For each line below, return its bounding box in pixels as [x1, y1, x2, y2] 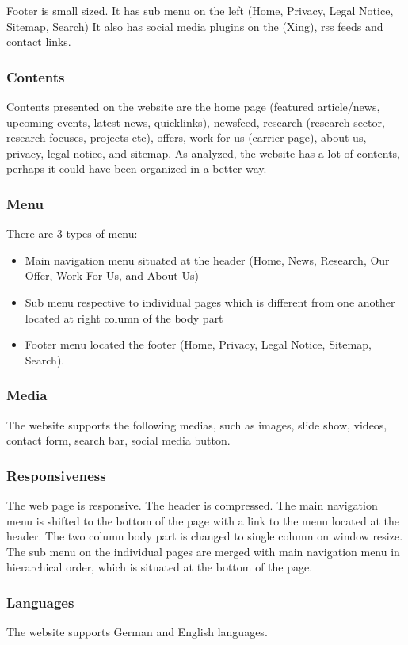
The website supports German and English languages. [6, 624, 268, 640]
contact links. [6, 33, 71, 50]
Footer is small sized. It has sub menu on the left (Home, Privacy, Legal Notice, [6, 2, 394, 18]
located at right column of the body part [25, 309, 223, 326]
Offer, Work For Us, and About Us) [25, 267, 199, 284]
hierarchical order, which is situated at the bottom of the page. [6, 559, 313, 575]
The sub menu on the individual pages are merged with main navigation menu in [6, 543, 400, 559]
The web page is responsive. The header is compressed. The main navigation [6, 496, 378, 513]
